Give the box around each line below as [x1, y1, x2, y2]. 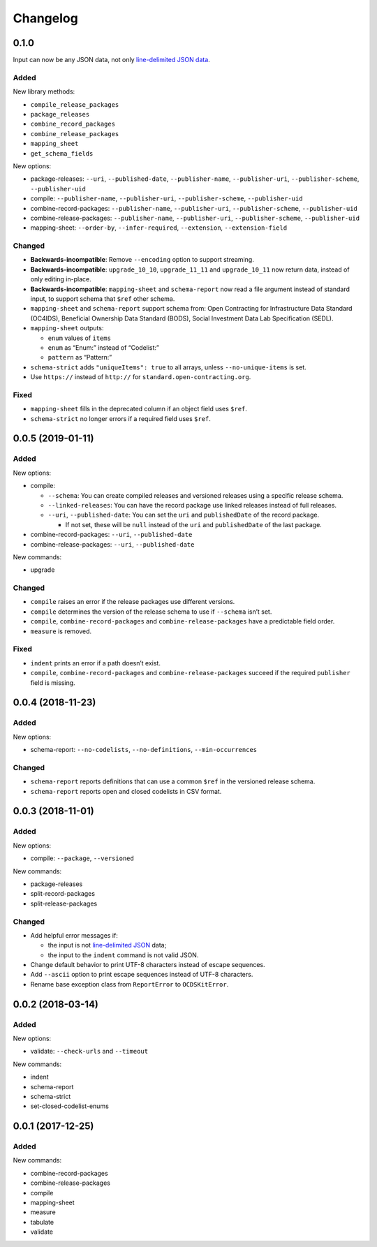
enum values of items [47, 334, 112, 342]
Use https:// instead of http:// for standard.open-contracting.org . [30, 373, 251, 381]
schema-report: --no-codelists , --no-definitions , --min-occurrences [30, 746, 258, 754]
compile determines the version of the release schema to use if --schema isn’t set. [30, 607, 272, 616]
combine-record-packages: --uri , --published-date [30, 531, 193, 539]
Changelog [13, 10, 78, 26]
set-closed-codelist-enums [30, 1102, 110, 1110]
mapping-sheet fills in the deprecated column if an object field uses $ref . [30, 405, 248, 413]
